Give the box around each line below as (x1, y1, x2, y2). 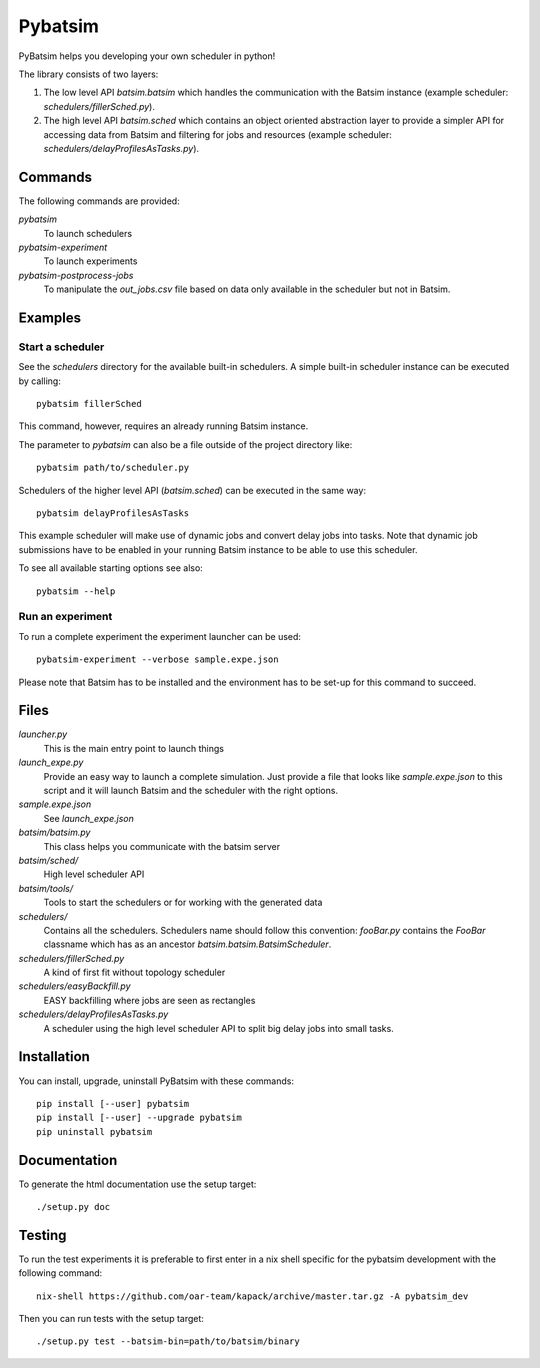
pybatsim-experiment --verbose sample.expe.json (36, 654, 279, 665)
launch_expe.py (18, 756, 84, 769)
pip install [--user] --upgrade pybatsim (36, 1112, 242, 1124)
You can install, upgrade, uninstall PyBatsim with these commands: (18, 1075, 295, 1087)
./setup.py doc (36, 1201, 111, 1212)
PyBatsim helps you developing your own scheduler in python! (18, 50, 276, 62)
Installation (18, 1048, 90, 1065)
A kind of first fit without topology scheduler (43, 966, 226, 979)
